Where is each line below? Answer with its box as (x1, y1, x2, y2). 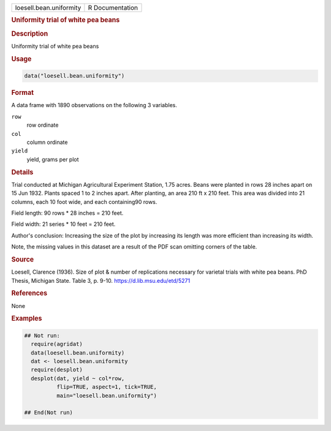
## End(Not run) (24, 409, 74, 416)
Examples (11, 314, 42, 323)
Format (11, 89, 34, 97)
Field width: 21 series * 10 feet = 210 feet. (11, 220, 116, 228)
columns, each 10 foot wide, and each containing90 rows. (11, 198, 158, 205)
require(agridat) (31, 340, 83, 348)
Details (11, 168, 34, 176)
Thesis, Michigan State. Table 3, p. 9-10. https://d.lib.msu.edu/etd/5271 (11, 277, 190, 284)
